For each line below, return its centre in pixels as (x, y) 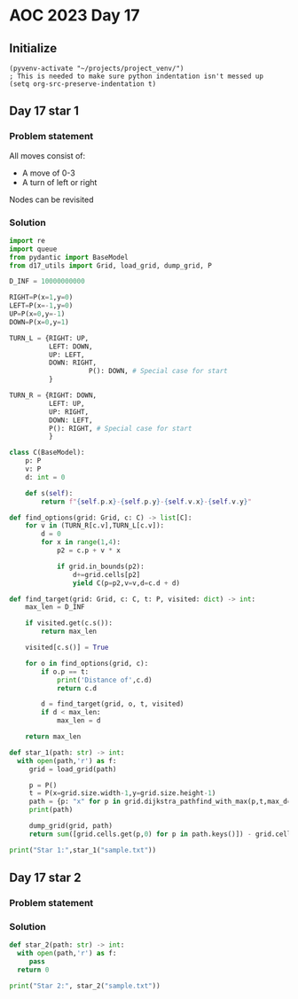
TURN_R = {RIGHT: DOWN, (53, 395)
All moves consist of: (47, 155)
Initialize (33, 48)
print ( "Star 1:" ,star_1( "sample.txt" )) (83, 850)
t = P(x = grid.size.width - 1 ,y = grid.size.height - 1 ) (122, 793)
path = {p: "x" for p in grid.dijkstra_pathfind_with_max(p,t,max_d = (160, 802)
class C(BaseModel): (47, 453)
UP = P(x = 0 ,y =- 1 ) (37, 314)
